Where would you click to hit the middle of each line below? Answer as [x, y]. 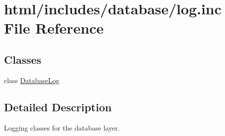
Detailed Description [58, 107]
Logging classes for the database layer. [62, 127]
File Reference [54, 28]
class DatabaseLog [32, 80]
